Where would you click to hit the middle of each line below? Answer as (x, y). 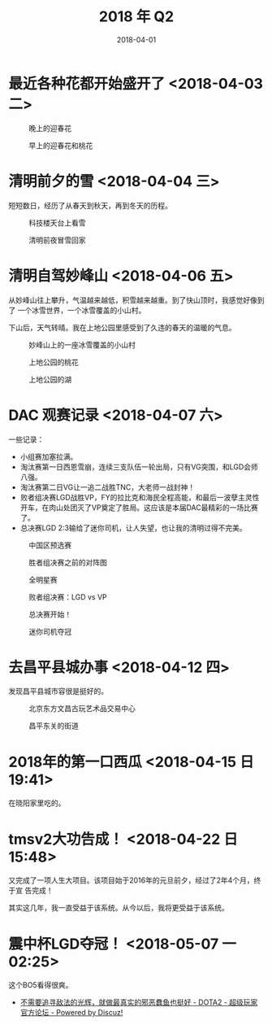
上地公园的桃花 (54, 362)
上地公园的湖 (50, 379)
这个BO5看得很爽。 (41, 985)
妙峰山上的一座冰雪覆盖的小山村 (82, 345)
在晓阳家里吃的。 (37, 803)
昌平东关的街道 (54, 726)
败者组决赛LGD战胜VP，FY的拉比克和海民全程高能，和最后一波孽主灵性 (140, 497)
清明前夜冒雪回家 (57, 240)
